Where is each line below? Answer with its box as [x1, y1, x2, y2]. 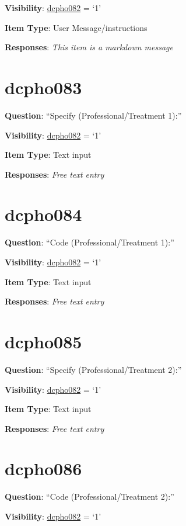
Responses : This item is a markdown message [5, 41, 173, 53]
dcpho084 [5, 202, 82, 226]
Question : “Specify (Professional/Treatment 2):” [5, 363, 182, 375]
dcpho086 [5, 456, 82, 480]
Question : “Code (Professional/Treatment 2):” [5, 490, 174, 503]
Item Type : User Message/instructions [5, 21, 148, 33]
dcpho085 [5, 329, 82, 353]
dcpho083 [5, 75, 82, 99]
